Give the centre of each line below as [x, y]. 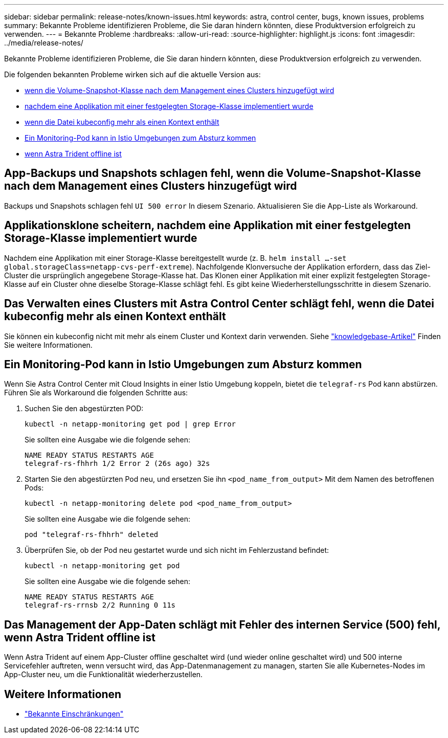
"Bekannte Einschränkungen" [74, 714]
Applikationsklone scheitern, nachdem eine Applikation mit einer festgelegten [208, 226]
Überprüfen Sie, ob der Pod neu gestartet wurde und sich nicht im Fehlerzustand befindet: [177, 550]
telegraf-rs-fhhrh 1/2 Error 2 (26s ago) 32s [117, 464]
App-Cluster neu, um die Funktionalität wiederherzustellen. [104, 675]
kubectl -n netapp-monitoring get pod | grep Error [130, 424]
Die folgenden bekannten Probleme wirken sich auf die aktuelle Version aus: [132, 74]
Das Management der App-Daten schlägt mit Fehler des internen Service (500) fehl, [222, 624]
